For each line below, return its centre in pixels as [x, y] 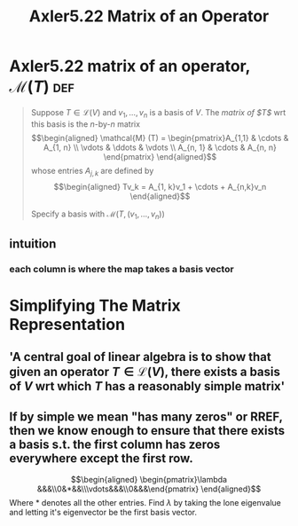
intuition [33, 243]
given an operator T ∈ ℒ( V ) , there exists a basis [145, 372]
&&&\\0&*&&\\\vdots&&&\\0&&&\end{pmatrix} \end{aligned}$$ [149, 489]
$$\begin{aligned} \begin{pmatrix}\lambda [149, 480]
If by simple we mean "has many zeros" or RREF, [146, 416]
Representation [67, 324]
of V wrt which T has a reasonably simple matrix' [147, 386]
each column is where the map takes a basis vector [122, 269]
